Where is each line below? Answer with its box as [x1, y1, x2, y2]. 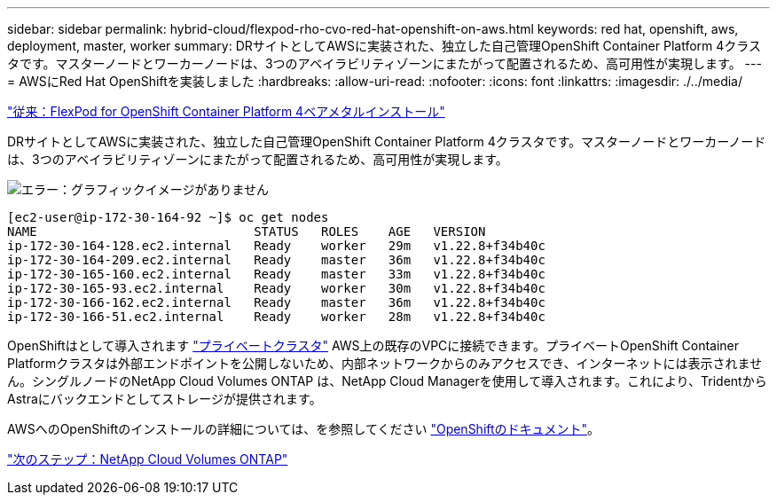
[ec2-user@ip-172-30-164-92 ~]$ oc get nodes [7, 210, 329, 224]
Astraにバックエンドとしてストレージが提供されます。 [7, 391, 322, 406]
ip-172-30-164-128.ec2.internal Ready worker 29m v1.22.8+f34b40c [7, 239, 545, 253]
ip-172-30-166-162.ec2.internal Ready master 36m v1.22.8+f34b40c [7, 295, 545, 310]
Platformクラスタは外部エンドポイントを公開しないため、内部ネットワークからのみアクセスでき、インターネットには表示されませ [7, 356, 762, 371]
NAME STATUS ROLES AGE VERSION [7, 224, 486, 239]
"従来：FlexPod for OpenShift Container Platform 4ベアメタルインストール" [7, 104, 445, 119]
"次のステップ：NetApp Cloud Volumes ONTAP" [7, 451, 288, 467]
